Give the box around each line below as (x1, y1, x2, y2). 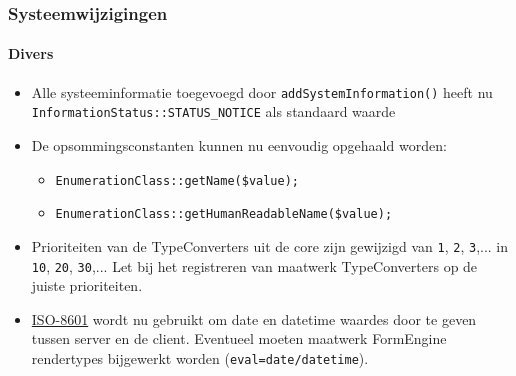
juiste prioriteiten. (31, 275, 143, 296)
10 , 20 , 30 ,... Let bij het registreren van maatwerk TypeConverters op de (31, 255, 478, 276)
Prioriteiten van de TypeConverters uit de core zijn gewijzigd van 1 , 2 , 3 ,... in (31, 235, 509, 256)
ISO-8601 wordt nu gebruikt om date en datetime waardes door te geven (31, 308, 477, 329)
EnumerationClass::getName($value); (55, 173, 299, 188)
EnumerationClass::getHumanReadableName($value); (55, 207, 393, 222)
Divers (8, 43, 54, 64)
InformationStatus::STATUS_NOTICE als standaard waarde (31, 101, 396, 122)
